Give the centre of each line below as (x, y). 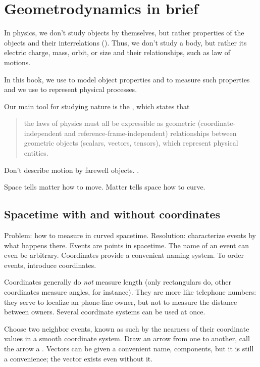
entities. (36, 153)
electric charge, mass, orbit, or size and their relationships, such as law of (117, 52)
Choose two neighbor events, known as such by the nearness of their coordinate (127, 328)
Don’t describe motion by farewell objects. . (72, 170)
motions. (17, 62)
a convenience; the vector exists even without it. (79, 358)
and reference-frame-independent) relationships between (150, 133)
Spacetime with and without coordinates (112, 214)
